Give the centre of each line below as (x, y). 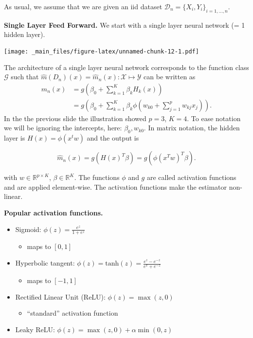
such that (25, 77)
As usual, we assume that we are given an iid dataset (83, 6)
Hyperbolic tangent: (45, 263)
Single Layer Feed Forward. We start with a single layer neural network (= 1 (125, 25)
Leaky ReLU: (35, 329)
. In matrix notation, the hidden (192, 128)
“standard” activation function (72, 313)
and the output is (113, 138)
